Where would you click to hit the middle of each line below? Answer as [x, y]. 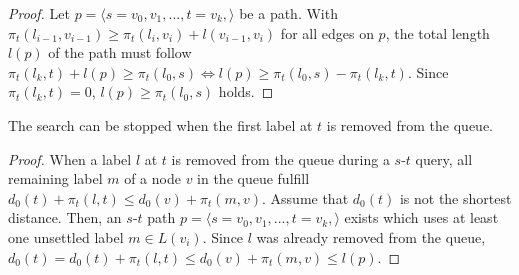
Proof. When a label [70, 158]
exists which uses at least [421, 217]
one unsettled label [66, 236]
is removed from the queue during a [280, 158]
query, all [444, 158]
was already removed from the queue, [371, 236]
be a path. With [288, 13]
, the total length [437, 32]
